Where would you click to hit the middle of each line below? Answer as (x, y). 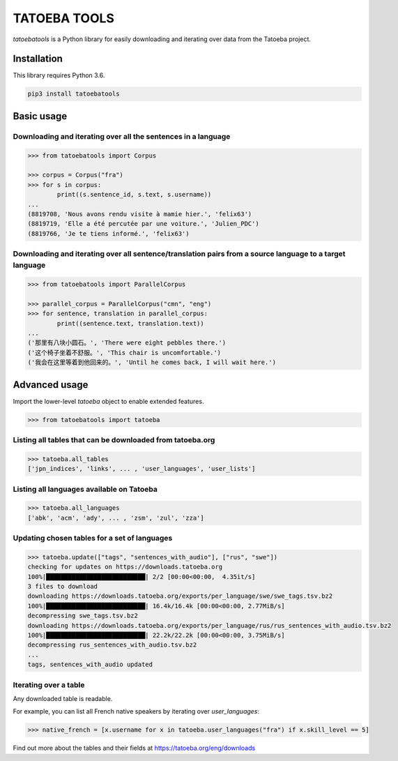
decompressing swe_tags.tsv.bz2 (83, 616)
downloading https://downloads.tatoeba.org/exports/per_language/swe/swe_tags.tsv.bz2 (180, 596)
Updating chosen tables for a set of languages (93, 538)
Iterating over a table (49, 685)
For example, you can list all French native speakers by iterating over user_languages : (136, 711)
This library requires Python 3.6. (59, 75)
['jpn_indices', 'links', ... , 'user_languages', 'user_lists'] (141, 469)
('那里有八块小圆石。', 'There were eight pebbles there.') (127, 343)
